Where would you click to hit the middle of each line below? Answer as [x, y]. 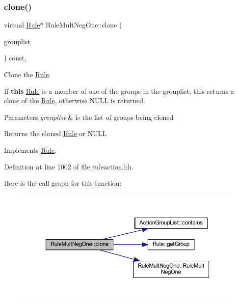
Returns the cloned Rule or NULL [55, 133]
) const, [15, 58]
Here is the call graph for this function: [63, 183]
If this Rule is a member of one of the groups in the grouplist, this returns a [119, 91]
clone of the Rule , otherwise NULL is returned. [75, 100]
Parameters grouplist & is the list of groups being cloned [89, 117]
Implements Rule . [30, 150]
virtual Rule [22, 25]
